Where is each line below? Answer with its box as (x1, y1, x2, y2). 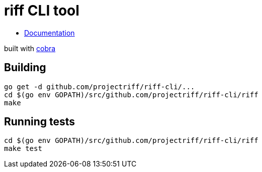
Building (4, 61, 46, 74)
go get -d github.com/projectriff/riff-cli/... (4, 82, 195, 91)
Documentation (24, 28, 75, 37)
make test (4, 144, 42, 153)
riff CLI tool (4, 2, 79, 19)
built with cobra (4, 44, 56, 53)
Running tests (4, 115, 75, 128)
